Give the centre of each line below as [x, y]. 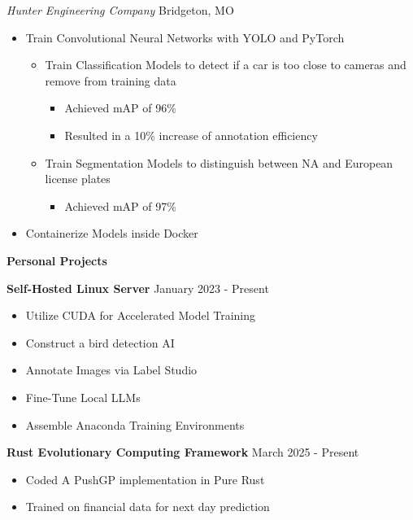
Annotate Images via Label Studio [111, 370]
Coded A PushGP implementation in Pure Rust [145, 479]
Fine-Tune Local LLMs [83, 397]
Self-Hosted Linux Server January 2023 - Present [138, 288]
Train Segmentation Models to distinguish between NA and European [219, 162]
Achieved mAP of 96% [120, 108]
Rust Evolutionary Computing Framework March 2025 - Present [183, 452]
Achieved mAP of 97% [120, 205]
